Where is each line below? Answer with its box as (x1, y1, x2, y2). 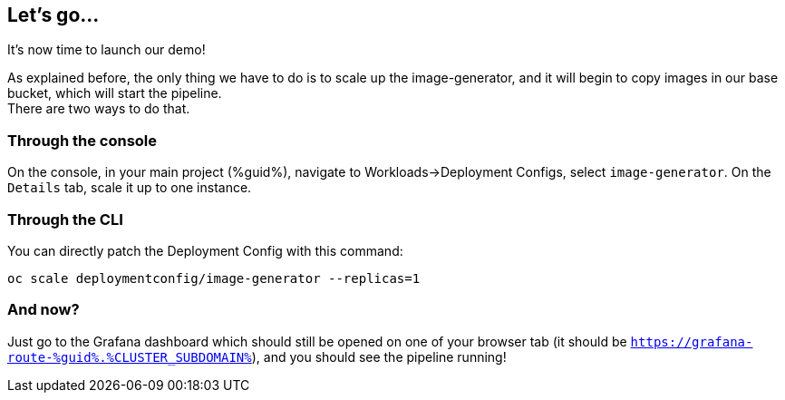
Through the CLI (7, 210, 123, 229)
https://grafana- (630, 334, 753, 349)
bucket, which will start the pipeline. (7, 85, 222, 102)
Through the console (7, 131, 158, 150)
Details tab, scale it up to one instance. (7, 180, 252, 196)
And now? (7, 300, 80, 319)
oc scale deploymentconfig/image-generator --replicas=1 (7, 270, 421, 286)
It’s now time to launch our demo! (7, 42, 206, 58)
